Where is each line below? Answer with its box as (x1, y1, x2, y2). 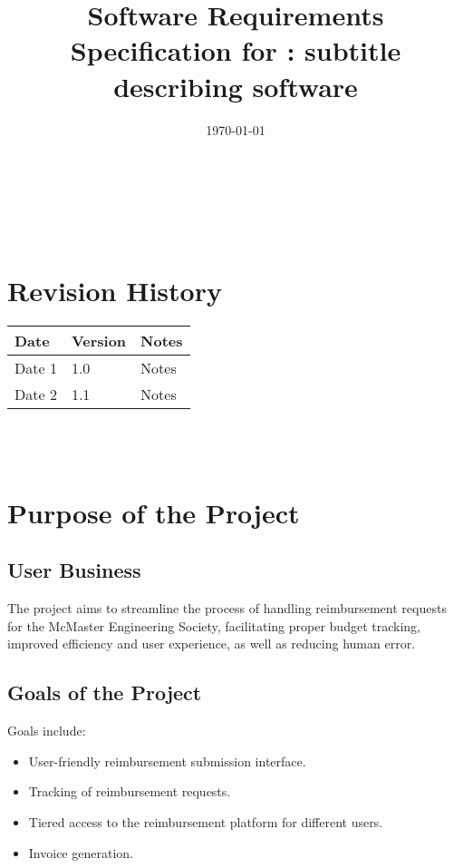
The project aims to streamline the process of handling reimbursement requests (7, 599, 447, 618)
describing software (113, 67, 358, 104)
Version (71, 330, 127, 352)
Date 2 (14, 384, 57, 405)
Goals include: (7, 721, 86, 740)
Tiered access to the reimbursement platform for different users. (28, 812, 383, 831)
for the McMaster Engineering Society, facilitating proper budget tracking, (7, 616, 420, 635)
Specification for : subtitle (70, 32, 401, 69)
